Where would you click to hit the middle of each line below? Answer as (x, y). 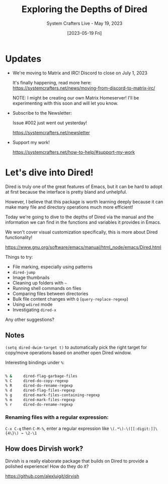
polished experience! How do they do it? (47, 466)
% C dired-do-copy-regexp (37, 381)
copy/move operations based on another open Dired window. (68, 353)
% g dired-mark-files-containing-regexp (53, 395)
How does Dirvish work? (44, 449)
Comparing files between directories (50, 294)
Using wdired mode (32, 304)
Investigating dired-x (34, 310)
